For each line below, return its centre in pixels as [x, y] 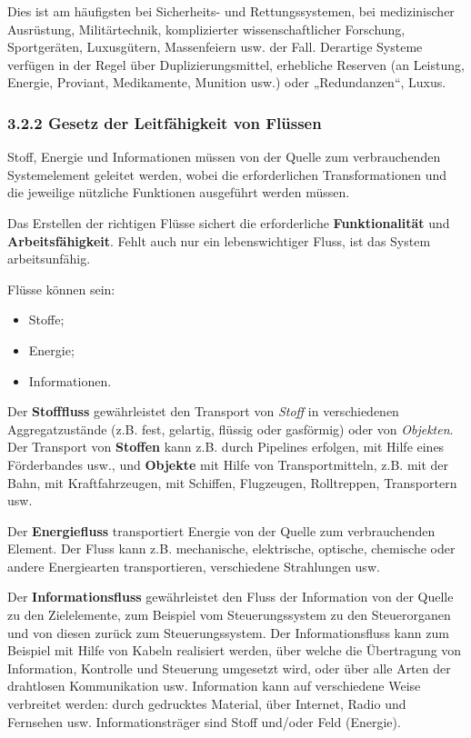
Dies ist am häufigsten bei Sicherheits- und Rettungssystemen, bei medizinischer [231, 11]
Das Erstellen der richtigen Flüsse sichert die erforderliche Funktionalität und [229, 222]
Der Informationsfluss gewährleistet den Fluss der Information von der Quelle [230, 597]
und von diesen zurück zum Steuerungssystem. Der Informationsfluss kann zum [228, 632]
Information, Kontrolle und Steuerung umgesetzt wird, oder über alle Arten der [229, 668]
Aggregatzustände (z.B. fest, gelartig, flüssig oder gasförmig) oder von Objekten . [230, 429]
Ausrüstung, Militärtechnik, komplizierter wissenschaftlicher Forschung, [206, 29]
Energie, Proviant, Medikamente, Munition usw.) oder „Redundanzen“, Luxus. [227, 82]
